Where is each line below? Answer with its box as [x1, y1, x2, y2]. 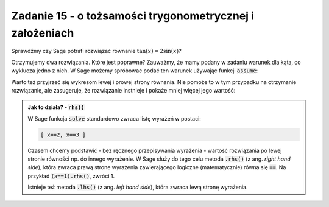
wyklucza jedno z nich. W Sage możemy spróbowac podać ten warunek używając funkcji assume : [11, 67, 258, 74]
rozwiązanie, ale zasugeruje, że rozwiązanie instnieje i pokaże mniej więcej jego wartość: [11, 86, 236, 94]
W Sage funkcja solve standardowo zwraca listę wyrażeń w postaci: [27, 114, 201, 122]
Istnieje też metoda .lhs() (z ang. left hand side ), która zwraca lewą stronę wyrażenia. [27, 183, 248, 191]
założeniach [11, 26, 74, 40]
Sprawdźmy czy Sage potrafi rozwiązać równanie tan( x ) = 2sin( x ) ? [11, 47, 182, 55]
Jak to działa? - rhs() [27, 103, 85, 111]
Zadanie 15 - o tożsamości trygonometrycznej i [11, 9, 254, 23]
